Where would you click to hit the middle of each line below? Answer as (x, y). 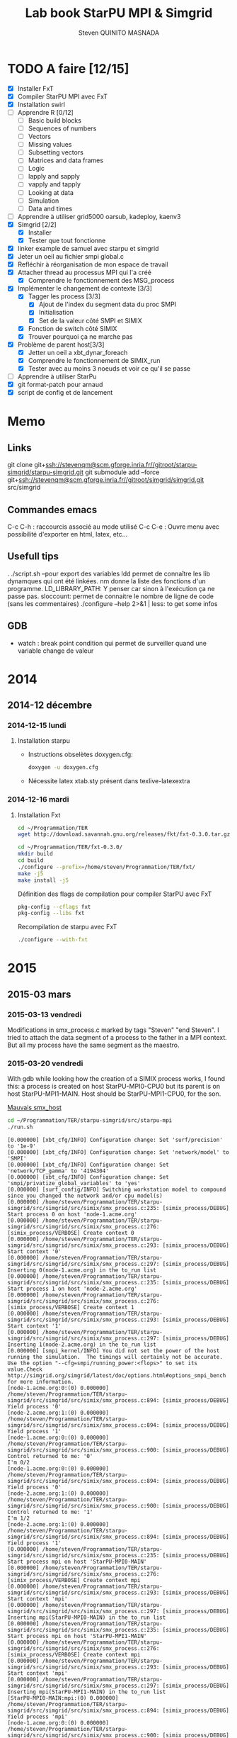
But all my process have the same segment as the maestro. (93, 1045)
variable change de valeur (56, 651)
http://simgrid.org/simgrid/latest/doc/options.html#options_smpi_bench (117, 1376)
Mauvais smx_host (34, 1108)
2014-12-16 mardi (38, 800)
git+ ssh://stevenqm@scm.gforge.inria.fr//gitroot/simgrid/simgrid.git (106, 480)
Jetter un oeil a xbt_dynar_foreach (78, 352)
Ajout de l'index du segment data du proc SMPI (108, 304)
